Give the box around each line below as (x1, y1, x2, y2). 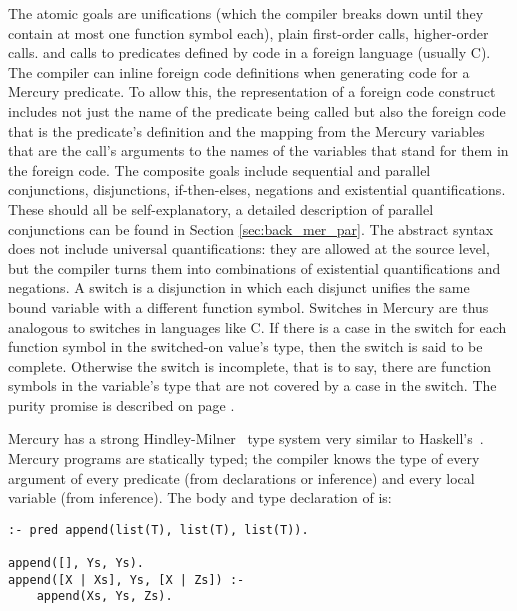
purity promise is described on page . (8, 394, 235, 415)
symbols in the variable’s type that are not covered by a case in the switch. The (8, 375, 497, 396)
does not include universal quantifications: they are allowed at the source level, (8, 238, 490, 259)
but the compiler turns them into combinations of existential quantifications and (8, 257, 501, 278)
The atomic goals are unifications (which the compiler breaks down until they (8, 3, 484, 23)
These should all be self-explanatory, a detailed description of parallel (8, 198, 434, 219)
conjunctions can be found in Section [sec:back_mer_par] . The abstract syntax (8, 218, 494, 239)
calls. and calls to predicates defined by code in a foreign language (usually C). (8, 42, 491, 63)
